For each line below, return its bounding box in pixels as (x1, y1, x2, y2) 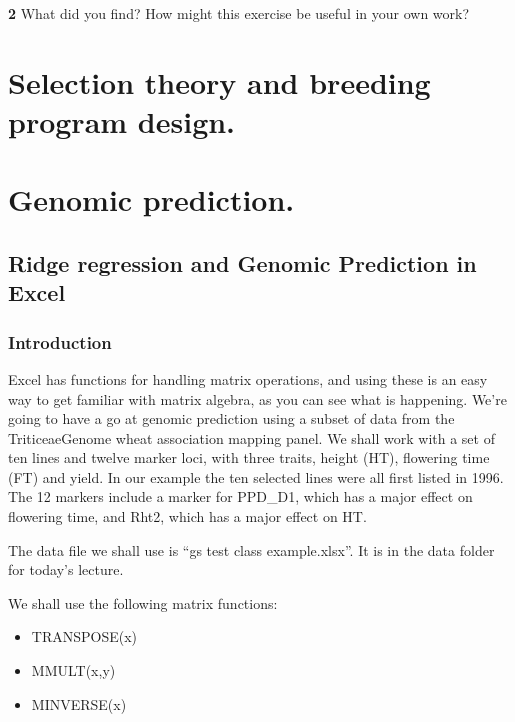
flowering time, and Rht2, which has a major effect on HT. (8, 506, 367, 527)
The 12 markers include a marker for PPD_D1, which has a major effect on (8, 486, 473, 507)
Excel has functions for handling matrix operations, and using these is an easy (8, 368, 488, 389)
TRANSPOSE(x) (31, 626, 138, 647)
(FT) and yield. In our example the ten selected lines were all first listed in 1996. (8, 466, 504, 487)
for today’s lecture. (8, 559, 124, 580)
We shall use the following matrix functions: (8, 592, 278, 613)
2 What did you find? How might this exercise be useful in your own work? (8, 3, 470, 23)
